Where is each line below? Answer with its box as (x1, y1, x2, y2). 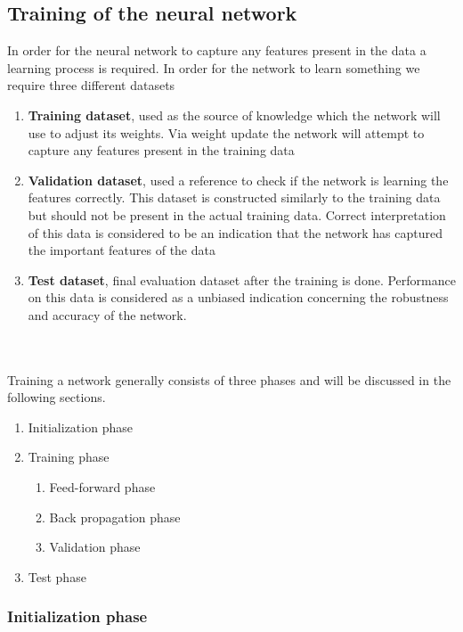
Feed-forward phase (49, 478, 156, 497)
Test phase (28, 567, 86, 586)
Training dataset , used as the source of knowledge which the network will (28, 105, 441, 124)
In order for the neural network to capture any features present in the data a (7, 41, 426, 60)
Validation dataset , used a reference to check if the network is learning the (28, 170, 449, 189)
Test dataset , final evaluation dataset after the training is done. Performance (28, 270, 456, 289)
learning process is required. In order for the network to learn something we (7, 58, 420, 77)
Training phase (28, 447, 110, 466)
